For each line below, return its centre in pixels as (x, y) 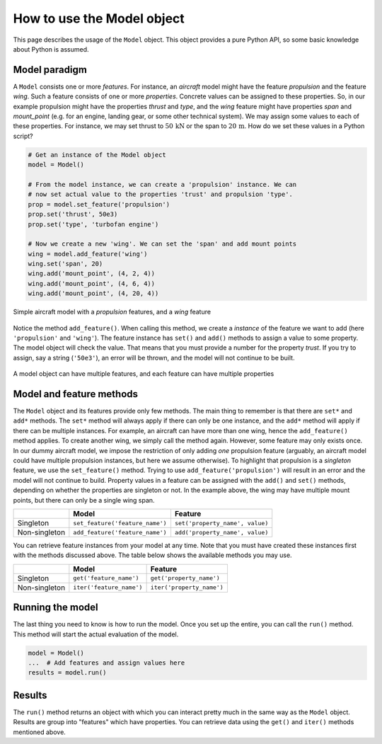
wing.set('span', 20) (65, 264)
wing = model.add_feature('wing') (88, 254)
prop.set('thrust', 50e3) (73, 214)
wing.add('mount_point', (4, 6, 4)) (92, 284)
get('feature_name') (106, 578)
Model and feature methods (75, 394)
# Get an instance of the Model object (97, 155)
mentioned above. (40, 732)
